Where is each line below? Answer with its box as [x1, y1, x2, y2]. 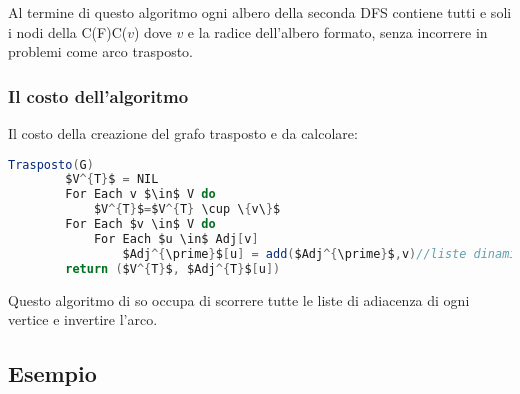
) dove [134, 21, 172, 42]
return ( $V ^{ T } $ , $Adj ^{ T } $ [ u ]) [65, 261, 281, 276]
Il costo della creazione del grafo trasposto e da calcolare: [8, 123, 358, 143]
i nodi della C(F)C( [8, 21, 128, 42]
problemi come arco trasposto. [8, 41, 193, 62]
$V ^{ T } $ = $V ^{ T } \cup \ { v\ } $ [93, 202, 281, 217]
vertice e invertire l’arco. [8, 309, 158, 330]
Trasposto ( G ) [8, 157, 94, 172]
